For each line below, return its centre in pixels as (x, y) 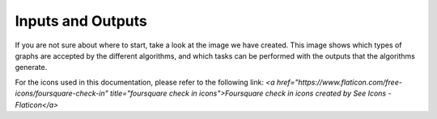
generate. (31, 68)
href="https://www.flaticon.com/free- (339, 82)
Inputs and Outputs (81, 21)
